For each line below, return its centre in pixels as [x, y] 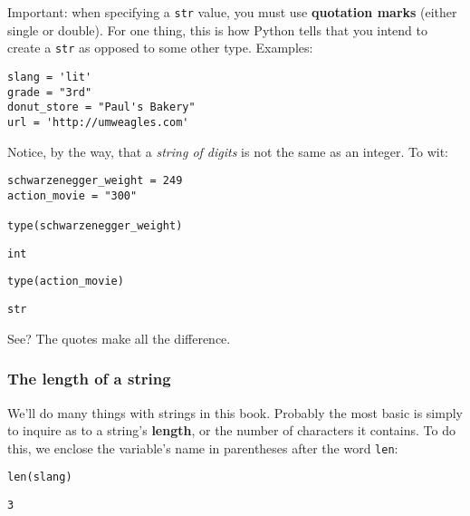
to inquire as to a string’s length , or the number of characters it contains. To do [231, 430]
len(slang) [40, 477]
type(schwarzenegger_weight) [95, 226]
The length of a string [89, 379]
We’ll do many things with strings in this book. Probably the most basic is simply [235, 412]
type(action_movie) [66, 282]
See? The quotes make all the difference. [119, 338]
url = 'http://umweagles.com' [98, 122]
